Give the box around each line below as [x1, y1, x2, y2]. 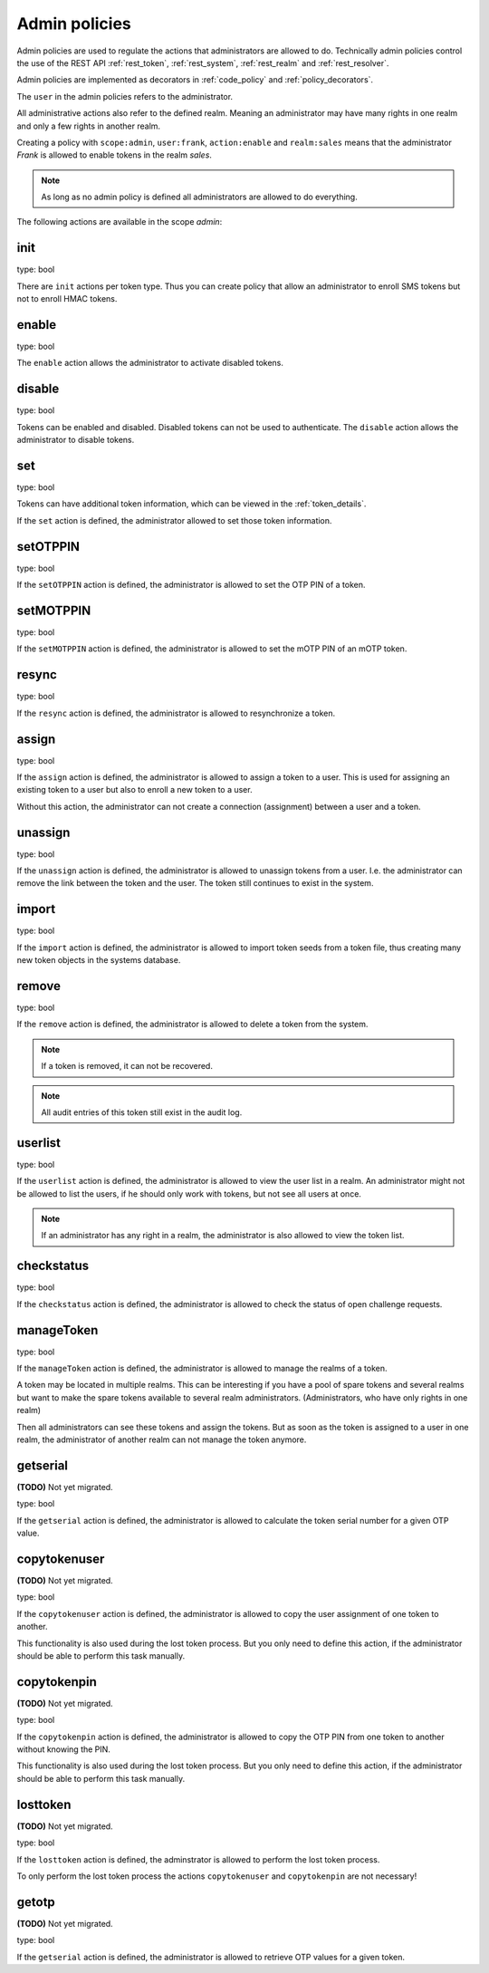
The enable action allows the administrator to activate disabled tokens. [16, 358, 284, 369]
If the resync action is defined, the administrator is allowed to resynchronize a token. [16, 707, 336, 718]
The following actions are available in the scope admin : [16, 217, 223, 227]
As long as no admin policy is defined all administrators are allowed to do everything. [41, 191, 358, 203]
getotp [16, 1894, 56, 1910]
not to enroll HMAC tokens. [16, 294, 118, 304]
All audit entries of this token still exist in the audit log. [41, 1107, 243, 1118]
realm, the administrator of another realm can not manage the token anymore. [16, 1434, 307, 1445]
